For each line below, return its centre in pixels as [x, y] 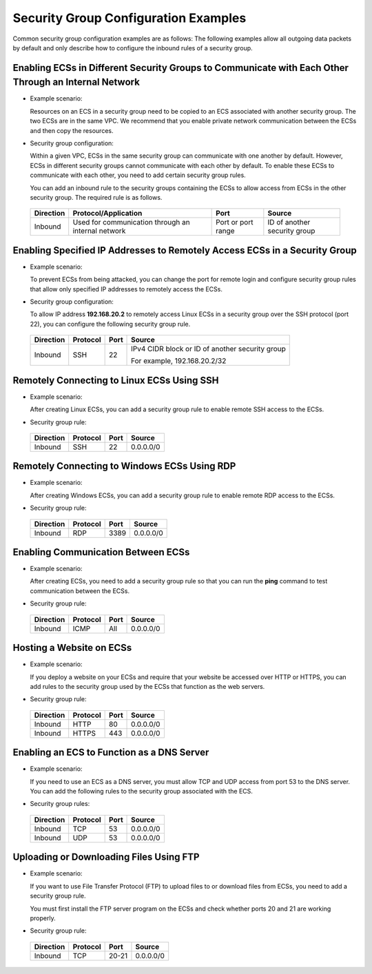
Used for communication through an [131, 222]
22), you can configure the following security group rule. [110, 324]
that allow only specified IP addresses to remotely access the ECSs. [126, 289]
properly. [43, 918]
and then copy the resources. [72, 130]
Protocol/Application [107, 214]
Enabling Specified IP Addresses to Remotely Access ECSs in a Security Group [185, 250]
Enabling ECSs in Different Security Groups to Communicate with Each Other [181, 68]
